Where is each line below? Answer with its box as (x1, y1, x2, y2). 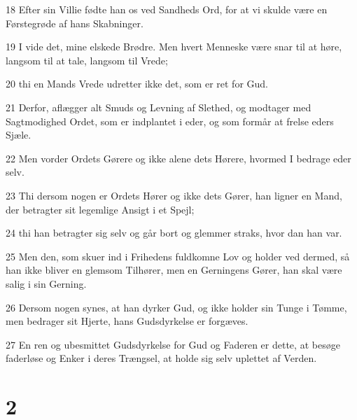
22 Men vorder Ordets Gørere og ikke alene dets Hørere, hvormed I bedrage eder (6, 150, 351, 165)
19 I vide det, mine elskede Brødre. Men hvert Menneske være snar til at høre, (6, 39, 342, 54)
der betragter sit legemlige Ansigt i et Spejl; (6, 202, 195, 216)
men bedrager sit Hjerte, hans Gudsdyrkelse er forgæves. (6, 314, 248, 328)
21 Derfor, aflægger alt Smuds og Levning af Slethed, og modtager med (6, 99, 311, 114)
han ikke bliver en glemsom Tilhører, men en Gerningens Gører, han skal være (6, 262, 342, 277)
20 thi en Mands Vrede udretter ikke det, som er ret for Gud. (6, 76, 268, 91)
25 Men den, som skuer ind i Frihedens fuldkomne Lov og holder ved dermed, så (6, 248, 350, 263)
